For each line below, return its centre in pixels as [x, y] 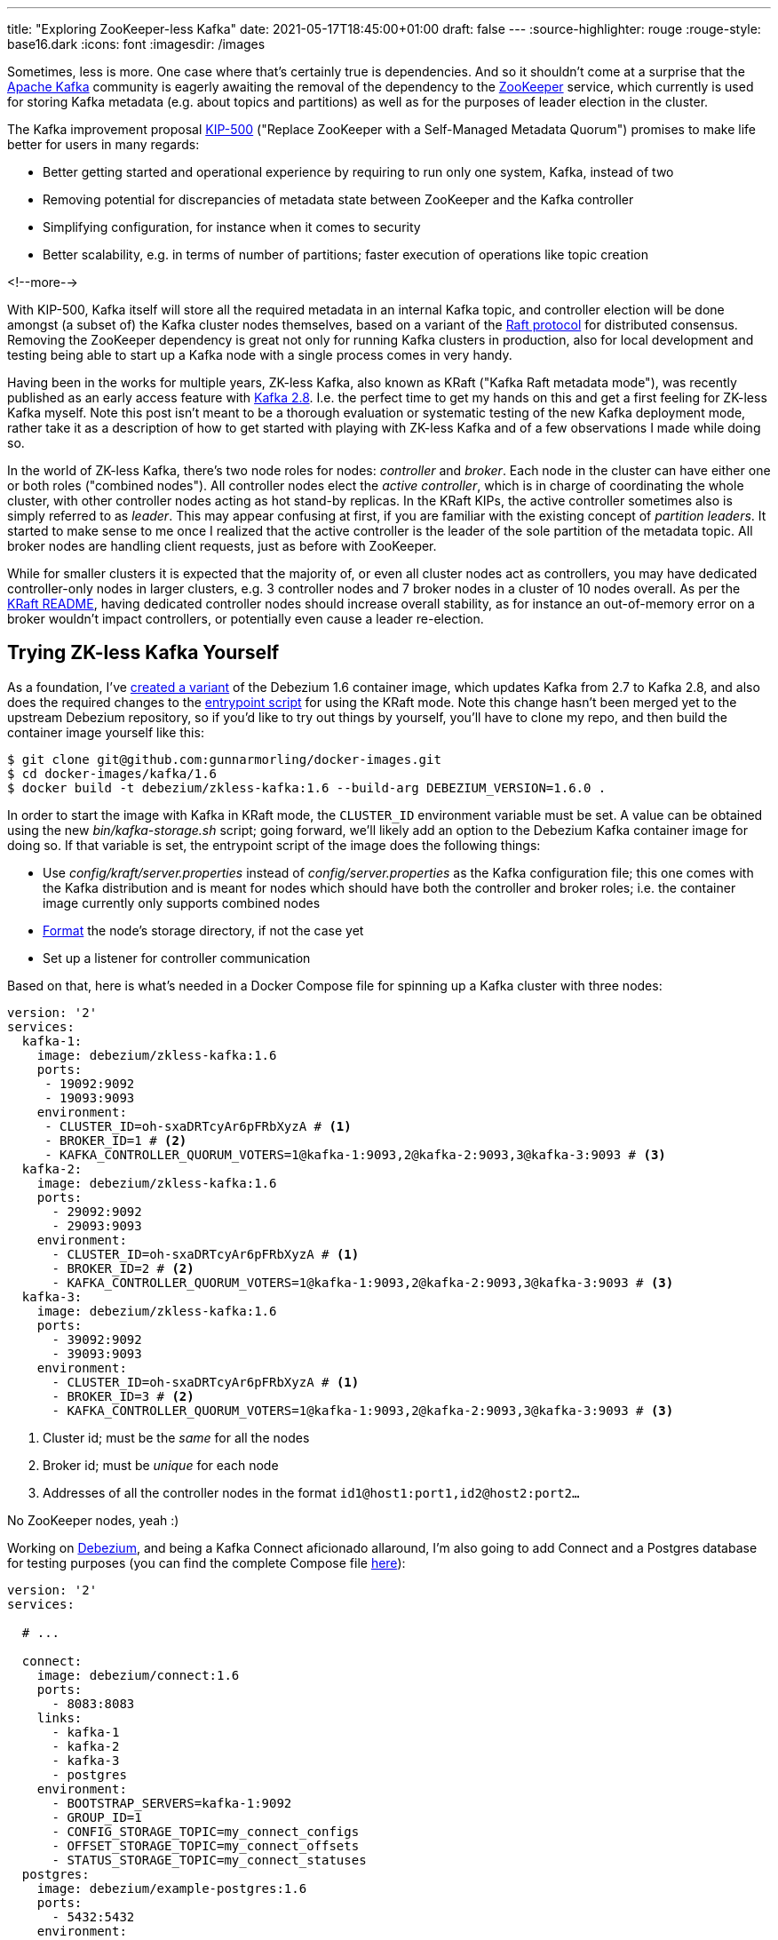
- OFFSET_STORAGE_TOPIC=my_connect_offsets [206, 1845]
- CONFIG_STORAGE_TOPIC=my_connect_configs [206, 1831]
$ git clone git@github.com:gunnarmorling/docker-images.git [224, 759]
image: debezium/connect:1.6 [138, 1675]
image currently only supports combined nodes [182, 902]
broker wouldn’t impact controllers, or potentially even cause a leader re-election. [246, 619]
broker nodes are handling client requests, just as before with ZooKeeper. [222, 546]
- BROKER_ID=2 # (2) [123, 1268]
